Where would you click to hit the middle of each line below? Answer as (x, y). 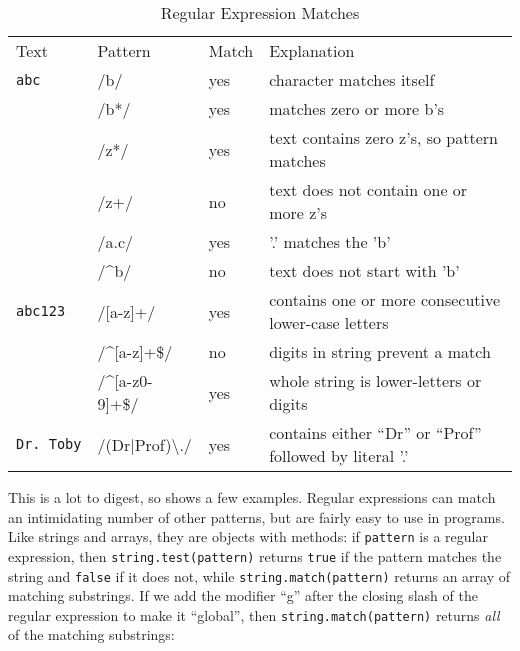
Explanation (312, 50)
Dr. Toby (49, 444)
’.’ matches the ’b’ (330, 241)
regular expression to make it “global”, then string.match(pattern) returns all (254, 614)
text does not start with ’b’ (364, 270)
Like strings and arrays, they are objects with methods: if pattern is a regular (248, 536)
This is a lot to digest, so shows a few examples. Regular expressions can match (252, 497)
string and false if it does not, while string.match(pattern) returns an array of (259, 575)
